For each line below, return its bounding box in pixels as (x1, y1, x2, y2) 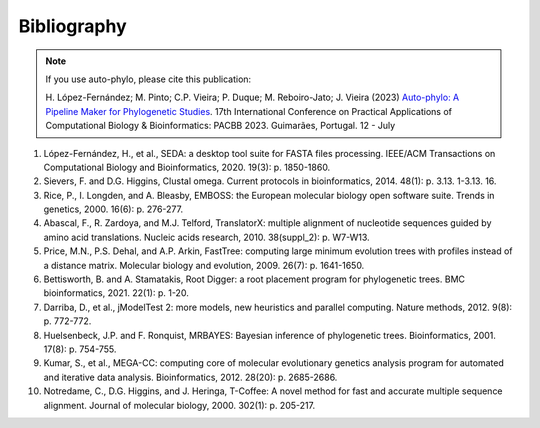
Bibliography (18, 15, 127, 37)
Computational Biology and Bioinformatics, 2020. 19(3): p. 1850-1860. (43, 161, 331, 173)
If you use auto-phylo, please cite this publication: (45, 73, 252, 85)
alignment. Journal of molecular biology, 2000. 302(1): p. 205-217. (43, 399, 315, 411)
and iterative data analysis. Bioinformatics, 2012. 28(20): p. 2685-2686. (43, 371, 338, 383)
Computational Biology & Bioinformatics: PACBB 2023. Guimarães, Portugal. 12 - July (45, 120, 396, 132)
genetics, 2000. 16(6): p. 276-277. (43, 203, 184, 215)
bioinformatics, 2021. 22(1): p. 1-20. (43, 287, 189, 299)
